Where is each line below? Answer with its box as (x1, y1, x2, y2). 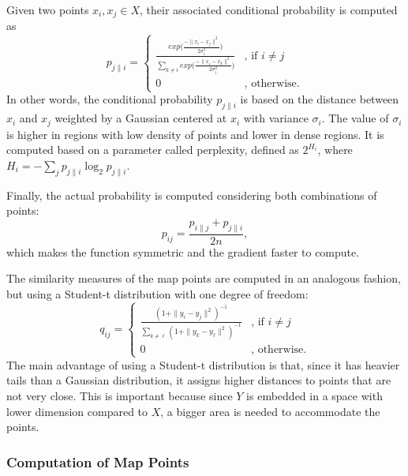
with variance (243, 110, 309, 126)
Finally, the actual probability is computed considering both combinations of (6, 186, 377, 203)
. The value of (321, 110, 389, 126)
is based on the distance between (240, 91, 399, 107)
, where (317, 141, 353, 158)
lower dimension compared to (6, 403, 148, 419)
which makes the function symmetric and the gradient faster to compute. (6, 243, 360, 260)
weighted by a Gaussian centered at (54, 110, 227, 126)
